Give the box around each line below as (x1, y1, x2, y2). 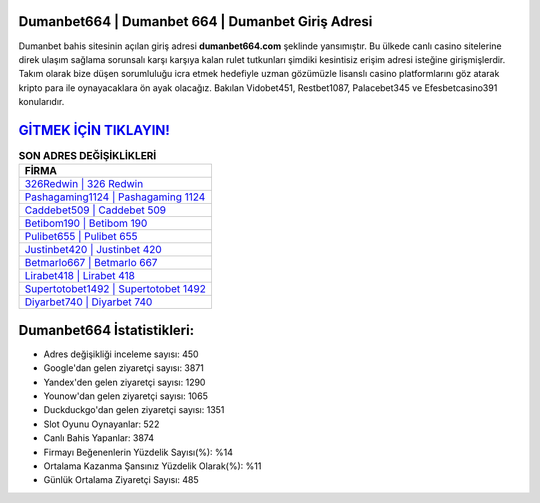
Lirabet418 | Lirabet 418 (24, 269, 135, 283)
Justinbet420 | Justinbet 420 (24, 243, 162, 257)
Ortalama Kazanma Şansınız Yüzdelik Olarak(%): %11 (43, 460, 262, 472)
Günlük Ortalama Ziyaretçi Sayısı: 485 (43, 474, 199, 486)
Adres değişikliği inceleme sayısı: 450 (43, 348, 199, 360)
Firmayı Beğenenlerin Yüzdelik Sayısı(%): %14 (43, 446, 234, 458)
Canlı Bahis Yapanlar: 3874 (43, 432, 155, 444)
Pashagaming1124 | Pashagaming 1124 (24, 190, 206, 204)
